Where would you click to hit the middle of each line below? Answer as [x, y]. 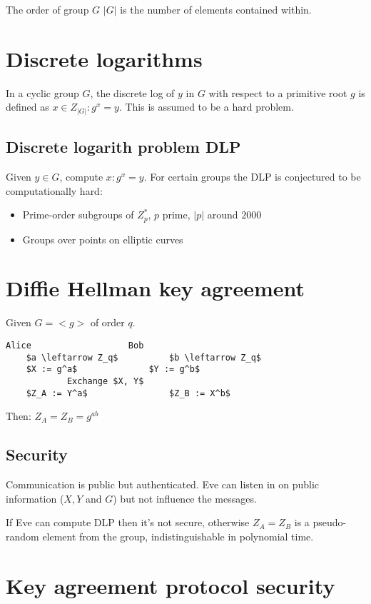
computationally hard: [54, 190]
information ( [35, 498]
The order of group [47, 9]
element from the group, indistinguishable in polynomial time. [178, 536]
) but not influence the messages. [185, 498]
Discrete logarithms [104, 58]
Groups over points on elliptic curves [103, 239]
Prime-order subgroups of [78, 215]
